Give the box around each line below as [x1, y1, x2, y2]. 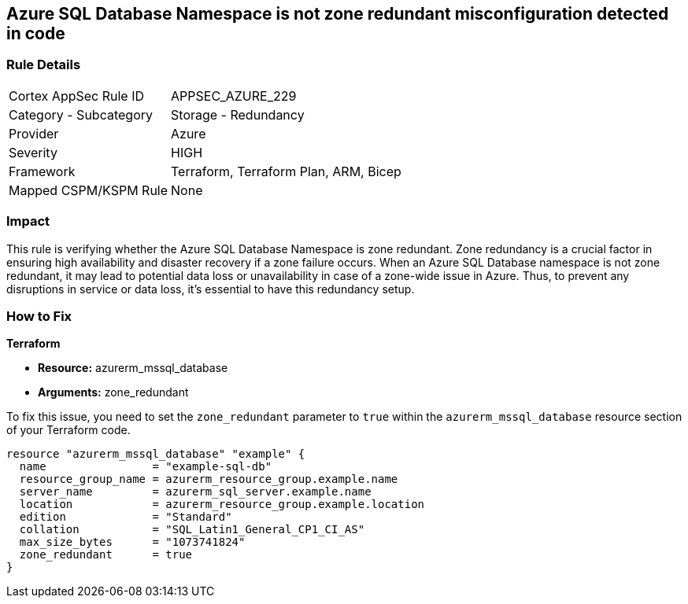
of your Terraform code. [6, 423, 131, 437]
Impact [6, 213, 50, 230]
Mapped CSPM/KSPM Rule [9, 182, 168, 198]
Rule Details [6, 57, 81, 73]
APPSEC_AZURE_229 [171, 87, 297, 104]
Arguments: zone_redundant [38, 385, 189, 400]
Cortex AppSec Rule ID [9, 87, 145, 104]
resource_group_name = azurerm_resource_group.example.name [19, 473, 398, 486]
